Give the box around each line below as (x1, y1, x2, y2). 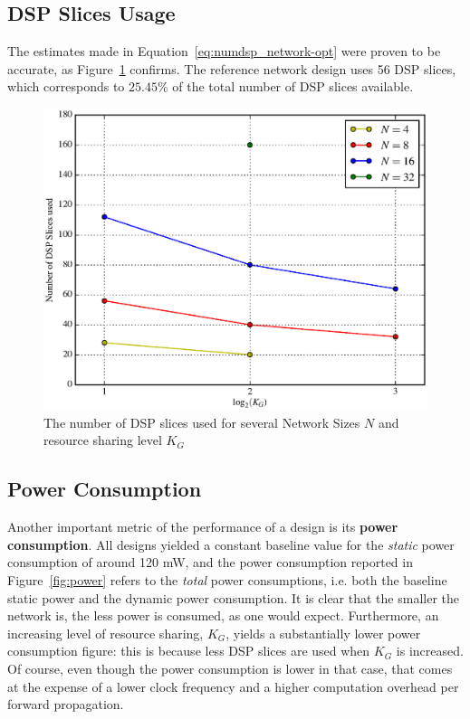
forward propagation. (7, 695, 124, 714)
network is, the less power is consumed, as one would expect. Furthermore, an (7, 606, 439, 625)
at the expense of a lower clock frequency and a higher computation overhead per (7, 676, 459, 695)
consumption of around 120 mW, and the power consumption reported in (7, 553, 413, 572)
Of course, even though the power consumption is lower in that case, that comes (7, 659, 453, 678)
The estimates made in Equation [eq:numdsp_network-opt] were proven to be (7, 42, 441, 61)
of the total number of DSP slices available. (172, 77, 414, 96)
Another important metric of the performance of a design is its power (7, 517, 398, 536)
